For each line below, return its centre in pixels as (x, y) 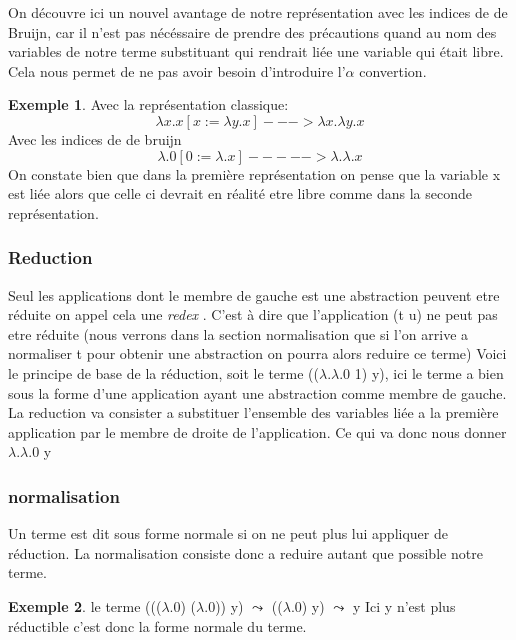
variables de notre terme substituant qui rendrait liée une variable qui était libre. (256, 51)
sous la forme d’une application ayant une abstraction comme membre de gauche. (257, 392)
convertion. (393, 70)
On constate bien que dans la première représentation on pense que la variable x (254, 173)
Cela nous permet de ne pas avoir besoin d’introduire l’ (177, 70)
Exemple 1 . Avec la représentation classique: (148, 104)
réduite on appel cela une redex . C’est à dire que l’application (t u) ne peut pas (253, 314)
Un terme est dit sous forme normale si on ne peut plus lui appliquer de (228, 533)
